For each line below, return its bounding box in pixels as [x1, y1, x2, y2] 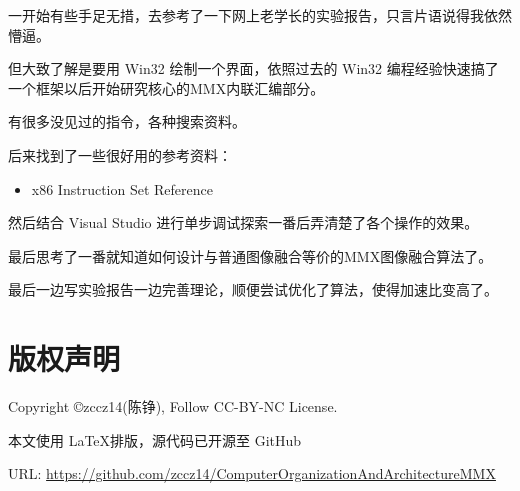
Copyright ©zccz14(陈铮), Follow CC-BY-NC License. [8, 396, 338, 417]
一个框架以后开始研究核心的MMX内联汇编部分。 [8, 77, 325, 98]
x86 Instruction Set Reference [31, 178, 213, 199]
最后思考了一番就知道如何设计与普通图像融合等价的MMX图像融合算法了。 [8, 245, 493, 266]
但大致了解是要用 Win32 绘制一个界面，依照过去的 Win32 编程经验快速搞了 [8, 58, 499, 79]
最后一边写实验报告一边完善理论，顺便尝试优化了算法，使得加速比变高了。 [8, 279, 498, 300]
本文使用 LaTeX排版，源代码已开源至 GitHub [8, 429, 302, 450]
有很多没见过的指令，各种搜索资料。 [8, 111, 246, 132]
